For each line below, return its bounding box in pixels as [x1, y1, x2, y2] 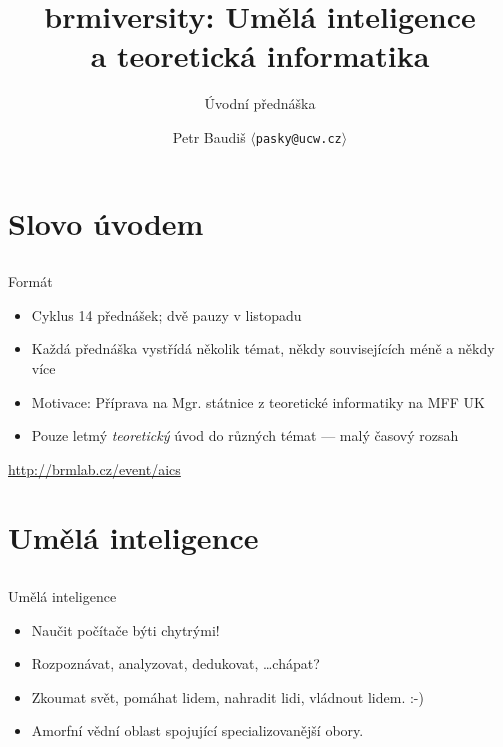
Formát [8, 271, 53, 292]
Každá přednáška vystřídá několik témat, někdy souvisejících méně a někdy [31, 338, 495, 359]
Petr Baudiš [172, 126, 246, 147]
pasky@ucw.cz [255, 131, 342, 146]
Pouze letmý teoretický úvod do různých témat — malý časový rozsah [31, 425, 459, 446]
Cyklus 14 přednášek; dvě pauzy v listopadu [31, 304, 302, 325]
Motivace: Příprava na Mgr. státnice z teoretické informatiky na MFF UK [31, 391, 485, 412]
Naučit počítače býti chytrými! [31, 619, 220, 640]
